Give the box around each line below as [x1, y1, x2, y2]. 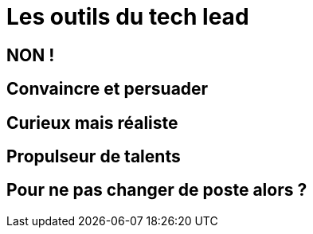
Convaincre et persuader [6, 79, 209, 99]
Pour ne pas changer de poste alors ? [6, 180, 307, 201]
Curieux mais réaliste [6, 112, 178, 133]
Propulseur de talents [6, 146, 181, 167]
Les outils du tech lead [6, 3, 249, 30]
